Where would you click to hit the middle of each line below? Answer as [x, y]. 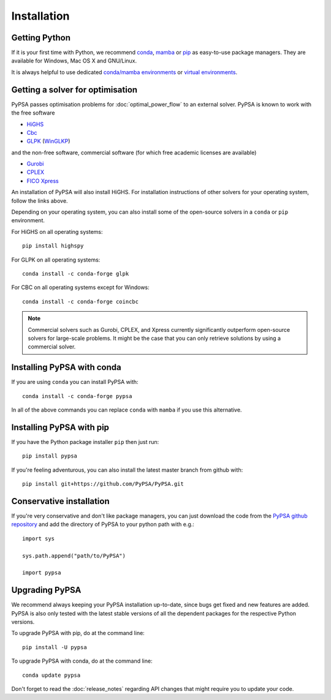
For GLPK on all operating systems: [56, 260]
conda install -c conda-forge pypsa [77, 396]
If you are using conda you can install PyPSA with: [75, 382]
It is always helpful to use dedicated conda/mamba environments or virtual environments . [124, 72]
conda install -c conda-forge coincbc [81, 301]
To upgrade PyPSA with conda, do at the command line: [82, 661]
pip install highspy [53, 246]
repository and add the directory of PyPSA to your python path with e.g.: [103, 524]
